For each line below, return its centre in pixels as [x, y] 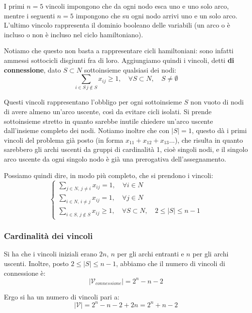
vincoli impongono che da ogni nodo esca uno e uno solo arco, [137, 6]
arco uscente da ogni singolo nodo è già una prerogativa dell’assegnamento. [115, 159]
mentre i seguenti [30, 15]
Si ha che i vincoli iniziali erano [51, 254]
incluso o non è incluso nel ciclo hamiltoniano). [74, 34]
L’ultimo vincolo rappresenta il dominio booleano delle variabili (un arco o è [117, 25]
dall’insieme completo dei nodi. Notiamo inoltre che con [87, 130]
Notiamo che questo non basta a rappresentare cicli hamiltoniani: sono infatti [119, 51]
